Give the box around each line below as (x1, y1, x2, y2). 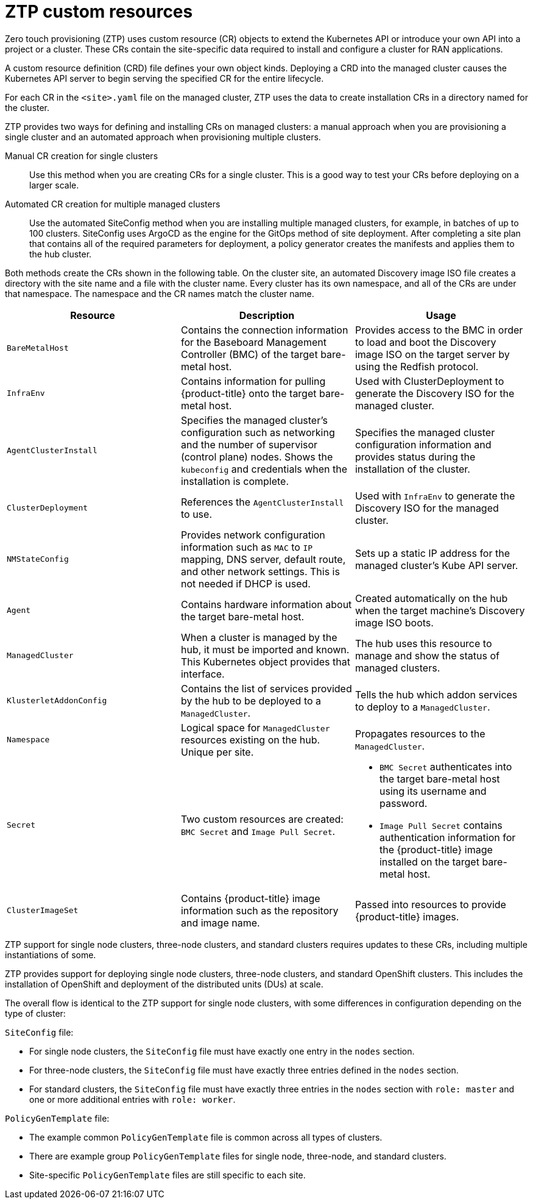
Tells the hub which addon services (355, 688, 518, 701)
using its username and (379, 784, 487, 797)
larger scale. (29, 179, 79, 190)
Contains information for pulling (180, 374, 326, 387)
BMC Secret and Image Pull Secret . (180, 825, 336, 837)
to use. (180, 507, 212, 520)
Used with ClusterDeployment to (355, 374, 504, 387)
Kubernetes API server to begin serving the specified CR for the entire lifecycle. (5, 73, 324, 84)
